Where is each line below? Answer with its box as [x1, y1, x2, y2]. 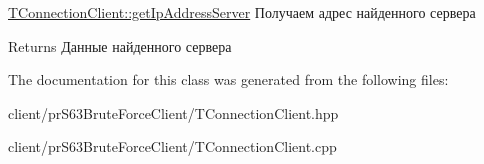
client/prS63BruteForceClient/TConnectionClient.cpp [8, 136, 337, 157]
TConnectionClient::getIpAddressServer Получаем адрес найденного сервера [8, 2, 476, 22]
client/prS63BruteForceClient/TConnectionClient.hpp [8, 102, 339, 123]
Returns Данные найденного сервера [8, 35, 232, 56]
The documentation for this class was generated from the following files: [8, 69, 449, 90]
